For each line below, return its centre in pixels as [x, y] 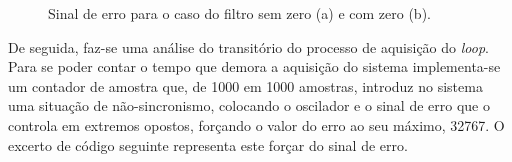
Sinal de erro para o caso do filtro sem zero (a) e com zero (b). [239, 13]
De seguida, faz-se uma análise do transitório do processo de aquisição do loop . [248, 46]
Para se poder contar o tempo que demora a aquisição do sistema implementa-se [254, 66]
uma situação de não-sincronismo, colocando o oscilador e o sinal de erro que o [249, 105]
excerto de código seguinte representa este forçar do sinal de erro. [208, 144]
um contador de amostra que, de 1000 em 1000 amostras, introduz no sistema [245, 85]
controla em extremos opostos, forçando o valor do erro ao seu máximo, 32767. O [256, 124]
